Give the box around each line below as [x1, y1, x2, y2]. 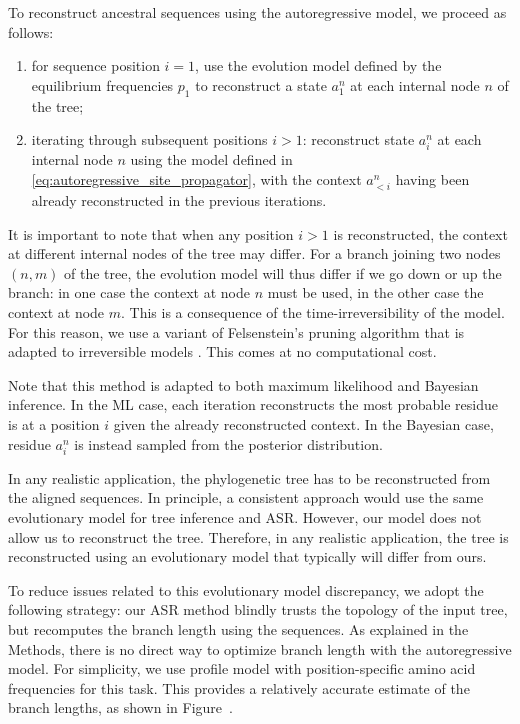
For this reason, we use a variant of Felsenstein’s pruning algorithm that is [8, 321, 465, 342]
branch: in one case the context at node [8, 282, 250, 303]
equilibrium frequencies [31, 74, 174, 95]
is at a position [8, 414, 100, 435]
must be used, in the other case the [267, 282, 484, 303]
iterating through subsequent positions [31, 129, 268, 150]
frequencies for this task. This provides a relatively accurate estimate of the [8, 677, 470, 698]
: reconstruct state [302, 129, 415, 150]
